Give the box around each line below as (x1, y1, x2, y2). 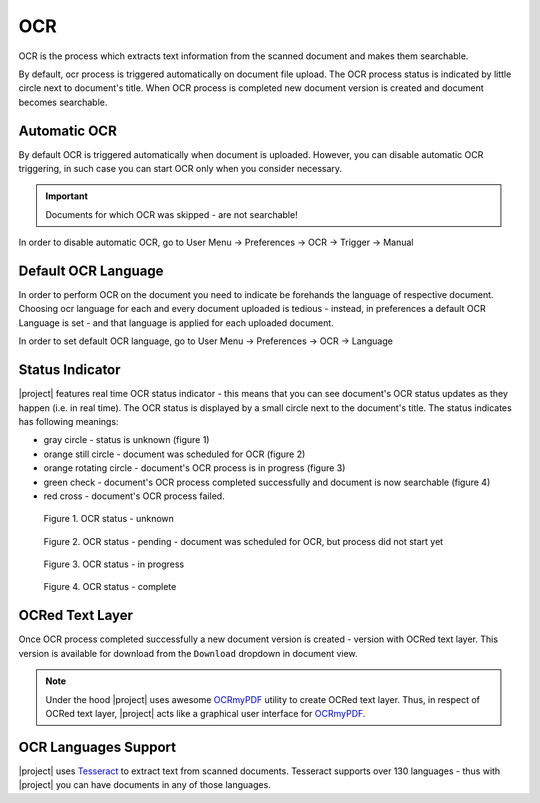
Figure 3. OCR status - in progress (43, 558, 185, 570)
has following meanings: (18, 415, 119, 427)
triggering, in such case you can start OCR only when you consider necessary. (18, 163, 343, 175)
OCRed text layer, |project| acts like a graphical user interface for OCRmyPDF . (45, 707, 366, 719)
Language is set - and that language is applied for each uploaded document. (18, 316, 334, 329)
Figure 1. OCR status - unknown (43, 513, 175, 525)
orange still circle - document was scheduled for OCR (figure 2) (43, 448, 306, 460)
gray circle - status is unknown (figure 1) (43, 434, 210, 446)
